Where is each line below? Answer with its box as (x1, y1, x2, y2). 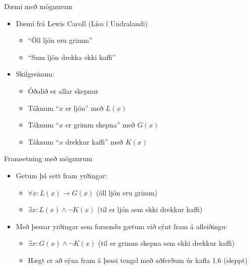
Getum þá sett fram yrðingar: (16, 170, 108, 180)
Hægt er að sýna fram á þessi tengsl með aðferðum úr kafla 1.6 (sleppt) (28, 254, 248, 265)
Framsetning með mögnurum (4, 153, 93, 164)
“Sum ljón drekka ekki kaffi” (28, 51, 116, 62)
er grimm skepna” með (65, 119, 135, 130)
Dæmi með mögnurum (4, 1, 73, 11)
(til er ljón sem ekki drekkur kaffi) (97, 204, 203, 215)
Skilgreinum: (16, 69, 55, 79)
